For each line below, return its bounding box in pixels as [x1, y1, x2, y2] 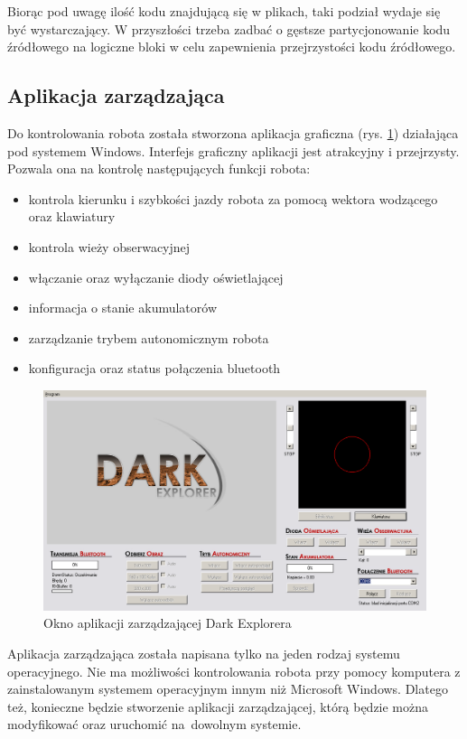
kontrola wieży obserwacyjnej [28, 237, 191, 256]
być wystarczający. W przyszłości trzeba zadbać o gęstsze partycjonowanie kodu [7, 19, 451, 38]
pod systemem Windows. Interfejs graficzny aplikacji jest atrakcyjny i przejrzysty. [7, 141, 460, 160]
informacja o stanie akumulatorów [28, 298, 218, 317]
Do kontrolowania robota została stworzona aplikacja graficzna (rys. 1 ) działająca [7, 123, 459, 142]
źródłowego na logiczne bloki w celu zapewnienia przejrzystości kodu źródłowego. [7, 37, 456, 56]
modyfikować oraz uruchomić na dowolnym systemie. [7, 715, 302, 734]
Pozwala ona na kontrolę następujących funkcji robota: [7, 159, 311, 178]
